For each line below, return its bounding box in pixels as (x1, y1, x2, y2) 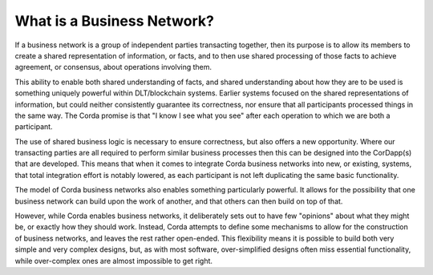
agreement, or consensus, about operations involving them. (14, 63, 212, 72)
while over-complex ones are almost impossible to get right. (14, 256, 212, 265)
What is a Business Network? (14, 12, 214, 30)
